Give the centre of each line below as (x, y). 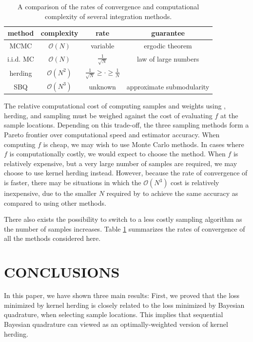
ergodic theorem (168, 46)
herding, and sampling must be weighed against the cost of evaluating (108, 115)
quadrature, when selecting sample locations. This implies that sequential (114, 314)
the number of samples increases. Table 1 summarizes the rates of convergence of (125, 228)
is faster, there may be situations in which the (73, 182)
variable (103, 46)
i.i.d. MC (21, 58)
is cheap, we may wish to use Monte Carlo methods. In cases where (144, 144)
